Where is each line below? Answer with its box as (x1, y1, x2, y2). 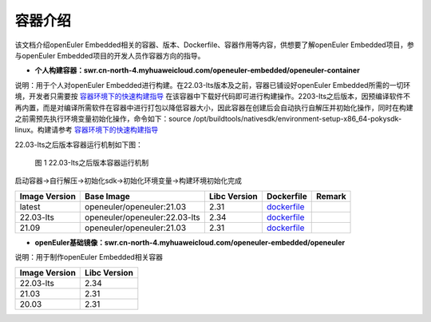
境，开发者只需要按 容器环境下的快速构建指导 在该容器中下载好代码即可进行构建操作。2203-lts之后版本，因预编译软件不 (14, 92, 411, 101)
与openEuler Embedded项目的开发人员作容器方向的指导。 (14, 50, 205, 60)
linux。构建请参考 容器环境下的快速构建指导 (14, 125, 159, 135)
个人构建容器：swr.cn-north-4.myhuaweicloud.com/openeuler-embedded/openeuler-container (34, 66, 361, 75)
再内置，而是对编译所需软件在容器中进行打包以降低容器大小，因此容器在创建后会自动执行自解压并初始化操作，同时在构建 (14, 102, 413, 112)
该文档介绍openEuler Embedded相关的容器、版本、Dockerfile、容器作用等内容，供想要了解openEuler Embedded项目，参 (14, 40, 414, 50)
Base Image (85, 190, 131, 201)
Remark (315, 190, 346, 201)
